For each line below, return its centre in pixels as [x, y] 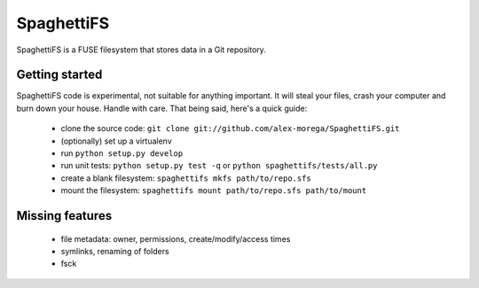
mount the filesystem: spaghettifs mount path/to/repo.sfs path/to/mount [214, 191]
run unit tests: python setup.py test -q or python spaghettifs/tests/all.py [219, 166]
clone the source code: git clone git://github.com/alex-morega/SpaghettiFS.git [230, 128]
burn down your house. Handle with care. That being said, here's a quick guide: [162, 108]
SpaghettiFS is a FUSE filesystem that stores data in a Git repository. [141, 50]
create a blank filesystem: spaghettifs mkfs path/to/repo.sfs [186, 178]
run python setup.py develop [122, 153]
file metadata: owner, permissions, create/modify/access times [176, 238]
